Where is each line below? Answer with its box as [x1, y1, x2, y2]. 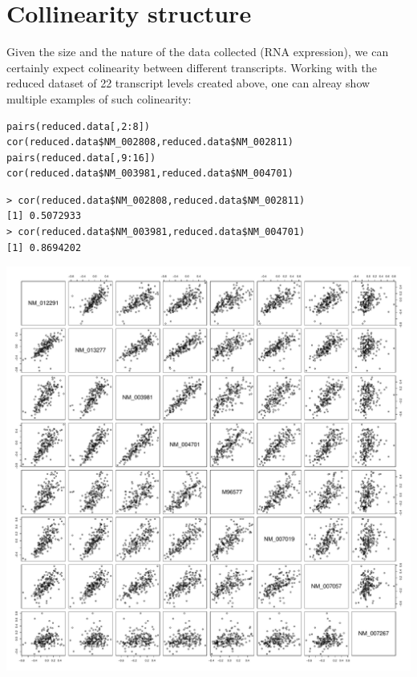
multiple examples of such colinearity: [6, 90, 192, 107]
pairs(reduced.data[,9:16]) [6, 152, 156, 164]
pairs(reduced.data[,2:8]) [6, 120, 150, 132]
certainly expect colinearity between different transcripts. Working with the [6, 59, 378, 75]
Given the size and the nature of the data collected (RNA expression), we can [6, 43, 389, 60]
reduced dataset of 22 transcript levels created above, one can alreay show [6, 75, 370, 91]
